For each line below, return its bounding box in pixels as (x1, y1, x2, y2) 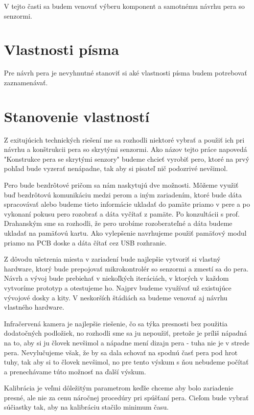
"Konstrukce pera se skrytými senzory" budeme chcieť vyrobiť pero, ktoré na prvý (4, 153, 250, 164)
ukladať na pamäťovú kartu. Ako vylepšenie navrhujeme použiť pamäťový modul (4, 227, 247, 238)
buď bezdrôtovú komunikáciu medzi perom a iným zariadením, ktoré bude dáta (4, 189, 242, 199)
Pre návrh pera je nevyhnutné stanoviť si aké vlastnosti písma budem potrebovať (4, 68, 247, 78)
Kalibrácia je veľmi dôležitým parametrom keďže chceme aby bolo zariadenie (4, 383, 233, 393)
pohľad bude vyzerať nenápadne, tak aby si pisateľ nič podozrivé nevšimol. (4, 163, 228, 173)
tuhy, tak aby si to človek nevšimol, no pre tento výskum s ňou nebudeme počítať (4, 357, 249, 367)
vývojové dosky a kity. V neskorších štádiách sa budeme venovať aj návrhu (4, 292, 228, 302)
